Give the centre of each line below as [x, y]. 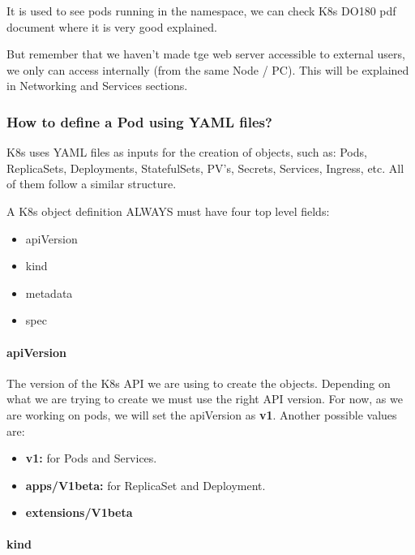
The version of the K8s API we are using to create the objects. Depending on [199, 383]
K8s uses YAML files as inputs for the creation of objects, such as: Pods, [187, 152]
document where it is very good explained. [112, 26]
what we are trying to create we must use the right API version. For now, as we [205, 399]
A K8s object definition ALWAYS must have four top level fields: [168, 211]
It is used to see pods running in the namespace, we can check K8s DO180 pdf [201, 11]
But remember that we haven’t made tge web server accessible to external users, [206, 54]
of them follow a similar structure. [92, 184]
